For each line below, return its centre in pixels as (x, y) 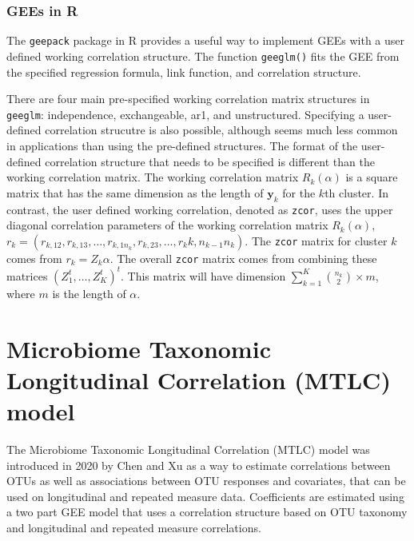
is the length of (89, 293)
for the (299, 192)
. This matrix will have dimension (203, 275)
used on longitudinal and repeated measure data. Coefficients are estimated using (205, 496)
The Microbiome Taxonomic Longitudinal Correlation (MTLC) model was (188, 450)
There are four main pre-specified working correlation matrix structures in (188, 99)
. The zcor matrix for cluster (316, 240)
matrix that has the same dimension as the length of (135, 192)
